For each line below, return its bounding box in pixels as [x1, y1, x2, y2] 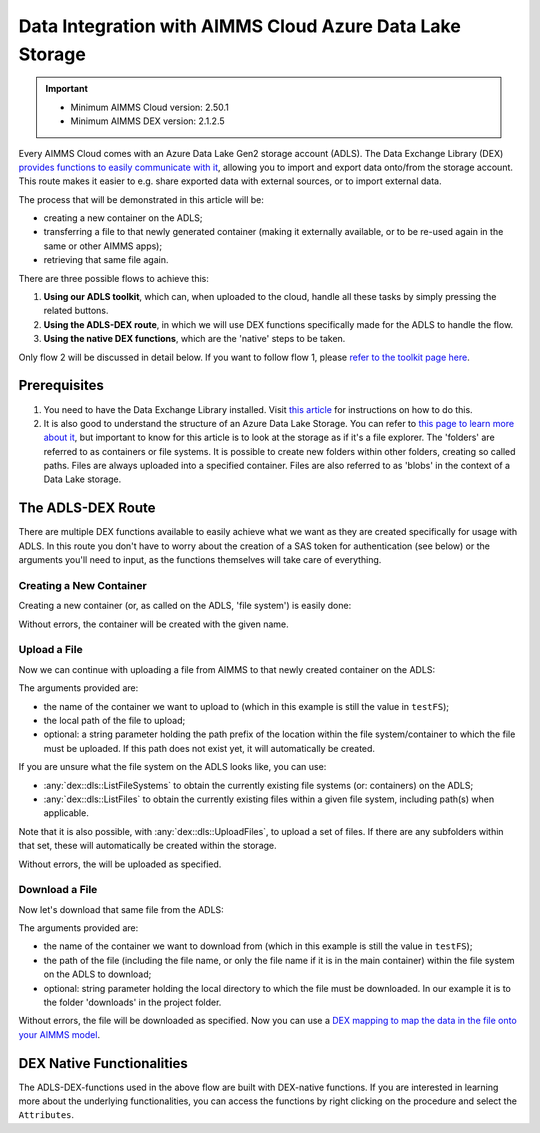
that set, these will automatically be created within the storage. [18, 840, 277, 852]
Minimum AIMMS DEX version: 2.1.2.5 [70, 115, 225, 127]
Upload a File [18, 643, 84, 657]
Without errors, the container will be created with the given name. [18, 618, 289, 630]
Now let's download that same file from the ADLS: [18, 903, 224, 915]
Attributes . [18, 1109, 75, 1121]
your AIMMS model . [18, 1028, 100, 1040]
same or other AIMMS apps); [43, 240, 163, 252]
